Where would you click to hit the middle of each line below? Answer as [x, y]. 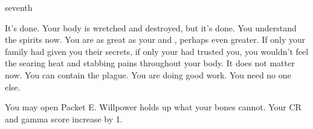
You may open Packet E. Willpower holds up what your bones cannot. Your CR [153, 107]
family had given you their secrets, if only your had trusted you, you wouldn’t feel [157, 51]
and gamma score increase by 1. [64, 118]
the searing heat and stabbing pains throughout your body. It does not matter [150, 63]
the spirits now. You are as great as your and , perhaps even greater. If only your [155, 39]
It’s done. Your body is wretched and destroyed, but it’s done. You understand [151, 27]
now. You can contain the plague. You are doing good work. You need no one [148, 74]
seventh [19, 7]
